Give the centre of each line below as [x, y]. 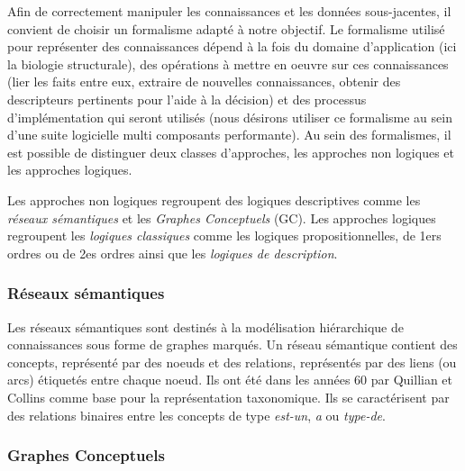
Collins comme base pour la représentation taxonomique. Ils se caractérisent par [228, 397]
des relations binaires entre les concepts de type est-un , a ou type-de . [196, 415]
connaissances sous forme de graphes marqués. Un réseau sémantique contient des [232, 344]
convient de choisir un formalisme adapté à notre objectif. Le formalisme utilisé [226, 28]
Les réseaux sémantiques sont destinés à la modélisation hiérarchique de [205, 326]
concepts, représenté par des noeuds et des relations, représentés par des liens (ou [232, 362]
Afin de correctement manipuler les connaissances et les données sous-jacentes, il [229, 11]
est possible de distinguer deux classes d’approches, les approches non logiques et [231, 152]
